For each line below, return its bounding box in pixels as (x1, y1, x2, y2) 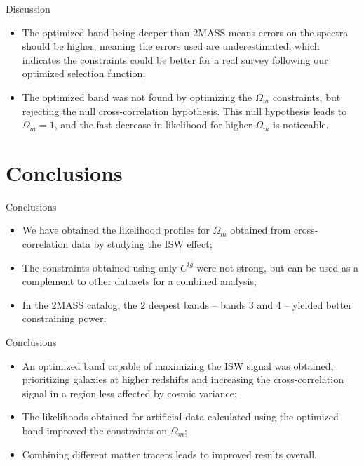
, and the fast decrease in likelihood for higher (54, 117, 252, 132)
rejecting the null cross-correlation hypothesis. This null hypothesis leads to (22, 103, 347, 118)
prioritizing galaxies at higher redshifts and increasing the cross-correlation (22, 372, 344, 387)
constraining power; (22, 311, 107, 326)
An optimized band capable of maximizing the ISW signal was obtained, (22, 358, 334, 373)
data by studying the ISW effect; (71, 237, 213, 251)
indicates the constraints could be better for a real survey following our (22, 52, 328, 67)
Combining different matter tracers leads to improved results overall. (22, 446, 317, 461)
